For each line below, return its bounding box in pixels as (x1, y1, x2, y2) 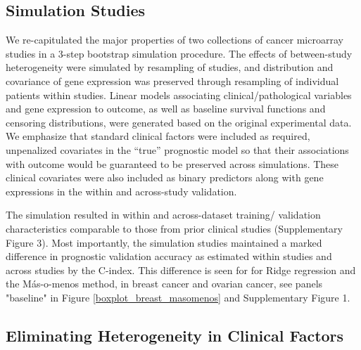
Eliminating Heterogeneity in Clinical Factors (6, 324, 344, 346)
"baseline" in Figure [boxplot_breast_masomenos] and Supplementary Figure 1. (6, 290, 350, 304)
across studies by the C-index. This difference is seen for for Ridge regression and (6, 262, 356, 277)
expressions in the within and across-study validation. (6, 183, 237, 198)
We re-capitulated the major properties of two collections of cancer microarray (6, 32, 343, 47)
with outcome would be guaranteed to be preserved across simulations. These (6, 156, 339, 171)
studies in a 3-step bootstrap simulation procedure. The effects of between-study (6, 46, 353, 60)
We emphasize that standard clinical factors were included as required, (6, 129, 310, 143)
